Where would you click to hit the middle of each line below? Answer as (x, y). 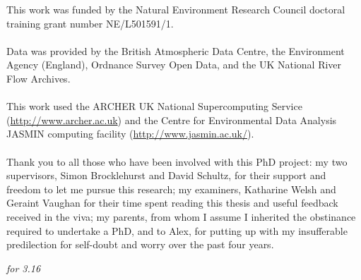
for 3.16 (24, 268)
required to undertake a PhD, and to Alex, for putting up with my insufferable (177, 230)
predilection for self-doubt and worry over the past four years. (140, 244)
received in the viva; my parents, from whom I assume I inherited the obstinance (181, 216)
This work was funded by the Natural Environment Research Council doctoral (176, 9)
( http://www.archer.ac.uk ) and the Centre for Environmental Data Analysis (172, 120)
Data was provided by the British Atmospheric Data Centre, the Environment (176, 50)
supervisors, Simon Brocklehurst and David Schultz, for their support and (166, 175)
